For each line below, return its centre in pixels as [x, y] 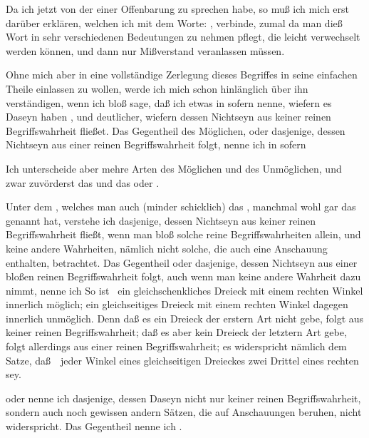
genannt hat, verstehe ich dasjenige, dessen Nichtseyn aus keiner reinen [161, 220]
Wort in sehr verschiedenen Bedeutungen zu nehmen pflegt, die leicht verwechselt [183, 37]
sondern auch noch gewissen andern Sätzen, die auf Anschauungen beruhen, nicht [184, 412]
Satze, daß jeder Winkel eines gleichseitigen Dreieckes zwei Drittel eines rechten [182, 360]
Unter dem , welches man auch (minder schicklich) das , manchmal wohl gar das [181, 207]
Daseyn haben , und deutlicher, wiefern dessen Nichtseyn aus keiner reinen [168, 117]
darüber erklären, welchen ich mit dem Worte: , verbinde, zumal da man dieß [174, 22]
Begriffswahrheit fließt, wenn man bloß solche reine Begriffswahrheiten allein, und [183, 234]
